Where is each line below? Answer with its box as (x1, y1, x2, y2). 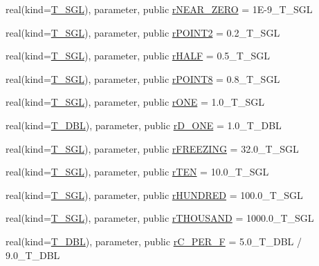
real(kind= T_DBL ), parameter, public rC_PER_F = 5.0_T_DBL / (6, 234, 302, 248)
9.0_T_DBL (6, 247, 60, 262)
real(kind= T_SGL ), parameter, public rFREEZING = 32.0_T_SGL (6, 141, 299, 155)
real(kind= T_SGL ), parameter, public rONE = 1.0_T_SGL (6, 95, 264, 109)
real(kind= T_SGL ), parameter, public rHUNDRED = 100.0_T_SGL (6, 187, 303, 202)
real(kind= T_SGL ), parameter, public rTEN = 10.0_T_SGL (6, 164, 269, 179)
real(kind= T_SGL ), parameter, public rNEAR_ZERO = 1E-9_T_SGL (6, 2, 313, 16)
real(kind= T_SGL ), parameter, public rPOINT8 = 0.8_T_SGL (6, 71, 280, 86)
